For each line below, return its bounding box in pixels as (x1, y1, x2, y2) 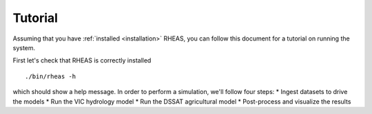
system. (12, 43, 36, 52)
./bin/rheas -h (25, 72, 76, 80)
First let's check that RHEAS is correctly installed (12, 56, 152, 65)
